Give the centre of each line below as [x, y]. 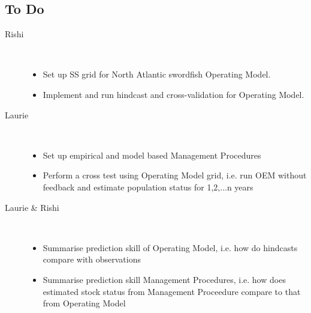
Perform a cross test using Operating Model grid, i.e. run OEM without [175, 175]
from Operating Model [84, 303]
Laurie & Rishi [32, 207]
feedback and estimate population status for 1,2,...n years [148, 187]
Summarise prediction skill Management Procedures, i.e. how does [164, 279]
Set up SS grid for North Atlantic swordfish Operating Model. [157, 74]
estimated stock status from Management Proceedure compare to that [172, 291]
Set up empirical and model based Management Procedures [152, 155]
